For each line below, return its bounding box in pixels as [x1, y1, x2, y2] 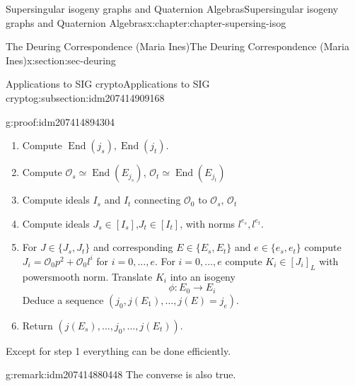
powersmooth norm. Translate [22, 269, 153, 283]
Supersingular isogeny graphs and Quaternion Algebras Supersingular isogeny [6, 1, 339, 16]
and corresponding [93, 240, 173, 255]
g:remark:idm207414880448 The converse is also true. [6, 367, 236, 382]
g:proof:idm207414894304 [6, 114, 115, 129]
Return [22, 317, 53, 332]
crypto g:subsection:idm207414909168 [6, 90, 165, 105]
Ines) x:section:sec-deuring [6, 52, 116, 67]
